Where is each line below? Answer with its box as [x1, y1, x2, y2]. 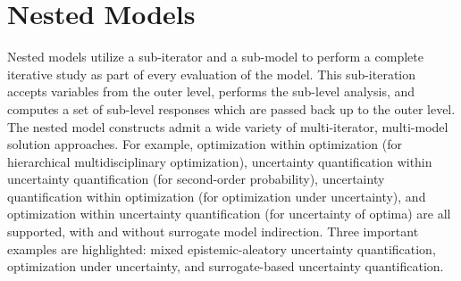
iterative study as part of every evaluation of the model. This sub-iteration [7, 64, 416, 83]
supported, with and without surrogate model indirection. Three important [7, 222, 419, 241]
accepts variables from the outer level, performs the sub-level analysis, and [7, 82, 415, 101]
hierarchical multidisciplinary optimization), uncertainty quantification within [7, 152, 432, 170]
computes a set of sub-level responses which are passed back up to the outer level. [7, 99, 456, 118]
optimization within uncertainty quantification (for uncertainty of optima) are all [7, 204, 451, 223]
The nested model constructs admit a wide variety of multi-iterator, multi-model [7, 117, 448, 136]
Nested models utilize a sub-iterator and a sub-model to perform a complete [7, 47, 423, 66]
